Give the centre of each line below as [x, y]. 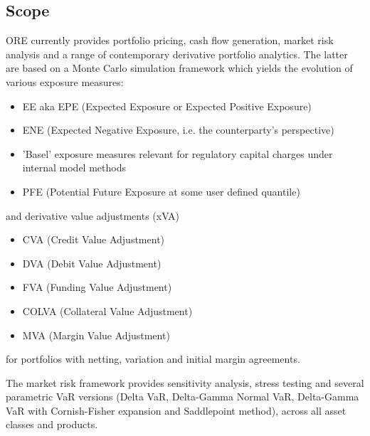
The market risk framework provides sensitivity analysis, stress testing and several [185, 382]
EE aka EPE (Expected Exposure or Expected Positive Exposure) [167, 106]
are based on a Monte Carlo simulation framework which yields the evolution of [179, 68]
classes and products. [52, 424]
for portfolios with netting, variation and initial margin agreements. [153, 359]
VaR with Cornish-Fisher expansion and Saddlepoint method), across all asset [176, 410]
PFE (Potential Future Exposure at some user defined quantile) [161, 191]
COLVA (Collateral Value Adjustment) [107, 310]
